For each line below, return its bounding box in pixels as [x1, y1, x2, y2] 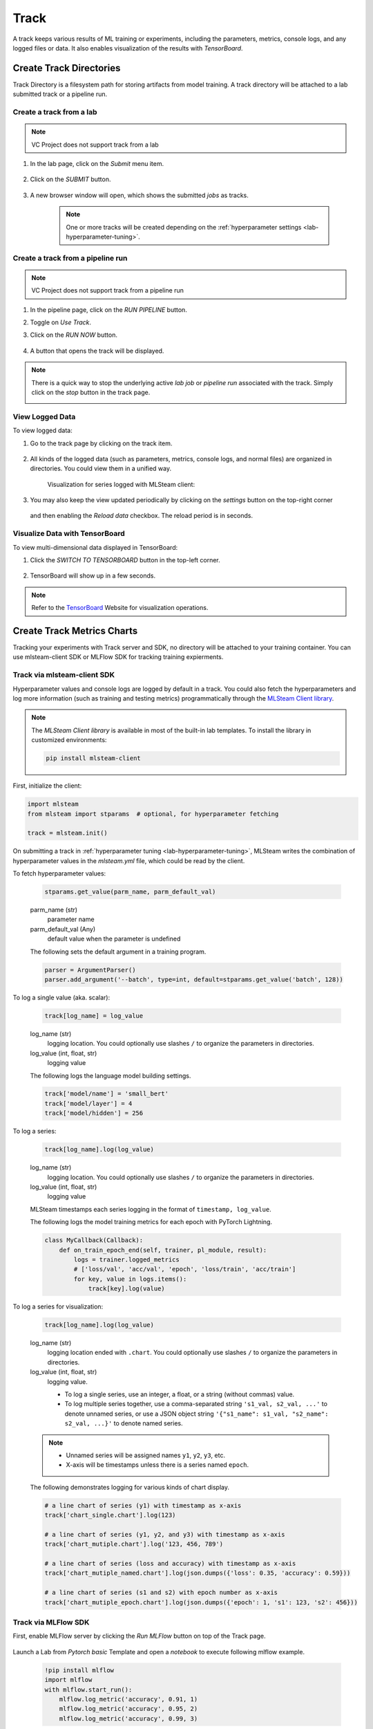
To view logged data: [12, 426, 73, 435]
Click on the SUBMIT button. [30, 175, 111, 183]
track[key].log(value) [88, 1285, 165, 1293]
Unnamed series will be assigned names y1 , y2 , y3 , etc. [66, 1451, 226, 1459]
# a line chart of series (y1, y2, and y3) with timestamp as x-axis [44, 1531, 285, 1538]
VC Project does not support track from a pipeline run [31, 286, 184, 295]
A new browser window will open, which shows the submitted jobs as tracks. [30, 191, 249, 199]
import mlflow [44, 1676, 93, 1684]
